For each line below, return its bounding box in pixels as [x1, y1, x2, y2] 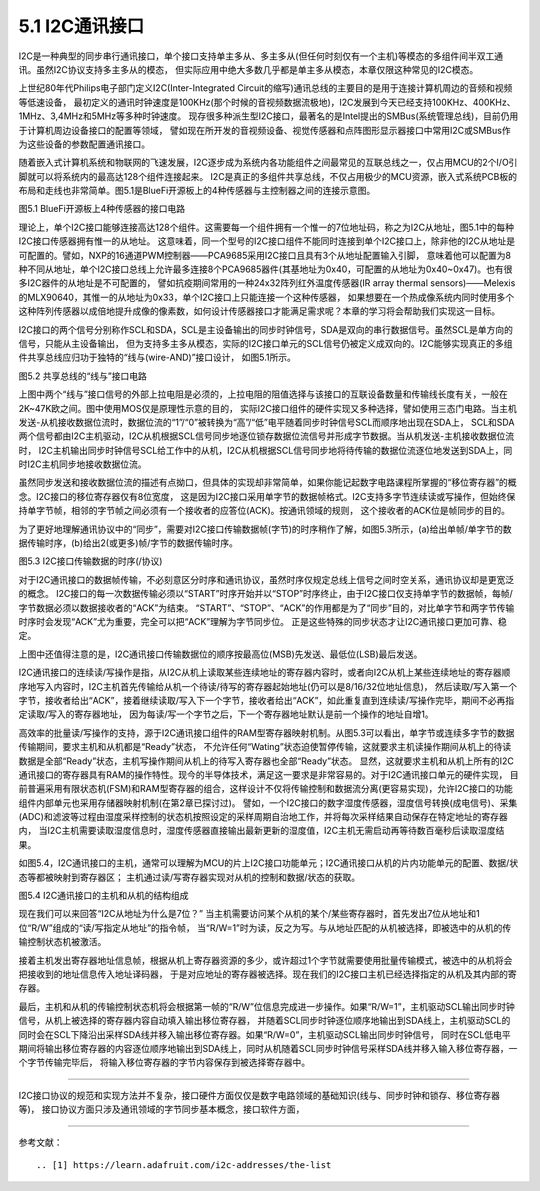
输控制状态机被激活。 [18, 936, 107, 948]
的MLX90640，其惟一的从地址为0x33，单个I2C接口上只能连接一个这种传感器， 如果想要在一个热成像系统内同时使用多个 [18, 291, 515, 303]
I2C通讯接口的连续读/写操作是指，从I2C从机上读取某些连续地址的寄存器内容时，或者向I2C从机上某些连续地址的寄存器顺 [18, 666, 511, 679]
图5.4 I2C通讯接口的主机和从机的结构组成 [18, 890, 189, 902]
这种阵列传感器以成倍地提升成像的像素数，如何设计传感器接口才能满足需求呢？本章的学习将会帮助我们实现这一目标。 [18, 305, 500, 317]
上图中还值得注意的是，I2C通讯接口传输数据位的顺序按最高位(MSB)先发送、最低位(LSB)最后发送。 [18, 648, 423, 660]
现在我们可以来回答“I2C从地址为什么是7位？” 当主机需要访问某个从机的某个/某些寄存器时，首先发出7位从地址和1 [18, 908, 480, 920]
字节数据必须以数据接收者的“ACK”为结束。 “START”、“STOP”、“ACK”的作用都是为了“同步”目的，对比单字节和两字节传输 [18, 601, 515, 614]
